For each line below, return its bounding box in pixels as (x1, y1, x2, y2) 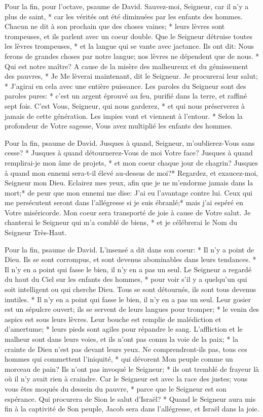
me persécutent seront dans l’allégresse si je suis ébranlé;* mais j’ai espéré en (5, 197, 243, 208)
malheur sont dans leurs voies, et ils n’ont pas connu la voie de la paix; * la (5, 334, 238, 344)
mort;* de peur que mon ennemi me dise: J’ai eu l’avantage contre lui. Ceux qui (5, 187, 252, 198)
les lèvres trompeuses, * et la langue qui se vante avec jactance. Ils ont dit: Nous (5, 41, 254, 51)
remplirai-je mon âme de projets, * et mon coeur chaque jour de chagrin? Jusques (5, 157, 258, 168)
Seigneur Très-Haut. (5, 227, 67, 238)
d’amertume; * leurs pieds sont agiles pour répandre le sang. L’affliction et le (5, 324, 243, 334)
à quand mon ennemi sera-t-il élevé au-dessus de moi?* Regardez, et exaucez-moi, (5, 167, 258, 178)
